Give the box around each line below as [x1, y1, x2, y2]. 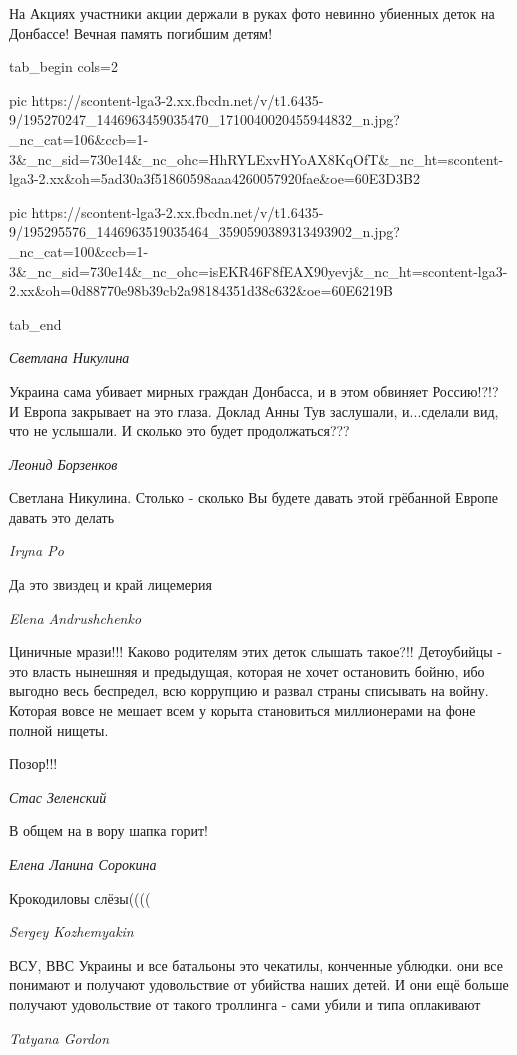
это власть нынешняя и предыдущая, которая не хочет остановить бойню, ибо [9, 660, 485, 681]
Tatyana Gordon [9, 1027, 110, 1048]
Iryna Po [9, 540, 64, 561]
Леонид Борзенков [9, 453, 118, 474]
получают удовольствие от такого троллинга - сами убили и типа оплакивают [9, 993, 481, 1014]
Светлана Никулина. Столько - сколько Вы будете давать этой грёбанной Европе [9, 487, 498, 508]
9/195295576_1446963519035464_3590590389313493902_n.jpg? [9, 221, 400, 242]
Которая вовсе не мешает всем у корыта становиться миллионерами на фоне [9, 700, 476, 721]
